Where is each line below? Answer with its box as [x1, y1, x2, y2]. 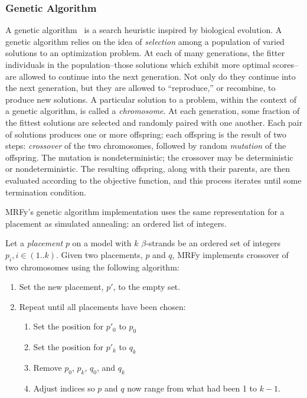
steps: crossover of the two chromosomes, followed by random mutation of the [5, 139, 286, 152]
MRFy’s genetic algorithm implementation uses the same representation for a [5, 205, 285, 218]
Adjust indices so [33, 381, 95, 394]
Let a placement [5, 237, 63, 249]
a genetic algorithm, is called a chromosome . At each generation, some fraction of [5, 105, 300, 117]
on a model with [72, 237, 132, 249]
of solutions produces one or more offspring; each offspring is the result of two [5, 128, 286, 140]
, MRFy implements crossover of [172, 248, 289, 260]
